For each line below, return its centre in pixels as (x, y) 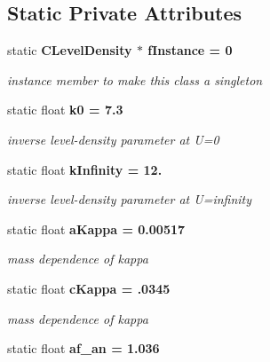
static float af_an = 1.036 (83, 348)
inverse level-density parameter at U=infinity (130, 199)
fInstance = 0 (190, 50)
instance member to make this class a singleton (135, 79)
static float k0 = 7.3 (65, 110)
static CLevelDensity (70, 50)
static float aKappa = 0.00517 (96, 228)
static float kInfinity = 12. (85, 169)
